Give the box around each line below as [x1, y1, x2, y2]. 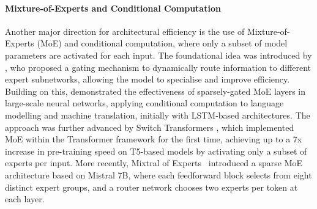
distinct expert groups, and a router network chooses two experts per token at [5, 180, 298, 193]
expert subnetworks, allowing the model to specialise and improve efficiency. [5, 73, 290, 86]
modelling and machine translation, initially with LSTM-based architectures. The [5, 108, 310, 121]
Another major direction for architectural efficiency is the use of [5, 24, 245, 37]
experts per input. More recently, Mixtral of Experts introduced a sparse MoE [5, 156, 303, 169]
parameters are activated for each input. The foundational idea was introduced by [5, 48, 312, 61]
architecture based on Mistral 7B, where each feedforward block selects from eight [5, 168, 312, 181]
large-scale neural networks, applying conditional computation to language [5, 97, 284, 109]
